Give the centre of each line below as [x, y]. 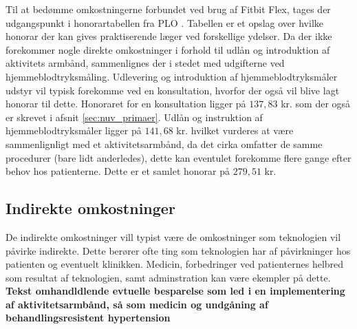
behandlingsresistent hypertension [88, 318]
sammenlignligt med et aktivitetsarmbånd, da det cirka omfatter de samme [164, 144]
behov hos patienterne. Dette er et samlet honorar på [118, 171]
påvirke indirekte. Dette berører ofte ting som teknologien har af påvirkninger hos [178, 250]
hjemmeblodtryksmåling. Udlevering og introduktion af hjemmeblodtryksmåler [172, 76]
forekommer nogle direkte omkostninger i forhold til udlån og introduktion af [168, 49]
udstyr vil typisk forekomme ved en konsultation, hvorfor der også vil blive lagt [173, 90]
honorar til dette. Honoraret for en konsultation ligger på [126, 104]
